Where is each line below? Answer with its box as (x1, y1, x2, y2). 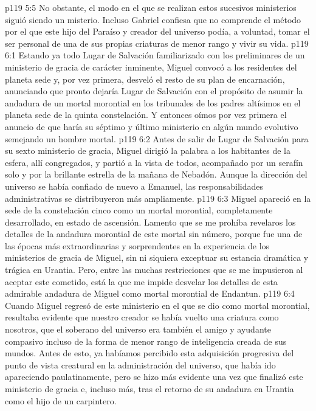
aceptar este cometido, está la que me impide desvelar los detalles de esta (5, 275, 278, 288)
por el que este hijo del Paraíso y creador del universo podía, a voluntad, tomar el (5, 25, 310, 38)
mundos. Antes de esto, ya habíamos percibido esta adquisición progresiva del (5, 347, 294, 359)
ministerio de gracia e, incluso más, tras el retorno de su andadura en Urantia (5, 382, 294, 395)
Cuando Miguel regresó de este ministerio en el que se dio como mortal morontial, (5, 299, 310, 311)
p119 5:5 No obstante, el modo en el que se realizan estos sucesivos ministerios (5, 1, 297, 13)
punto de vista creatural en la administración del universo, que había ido (5, 358, 276, 371)
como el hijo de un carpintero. (5, 394, 117, 407)
